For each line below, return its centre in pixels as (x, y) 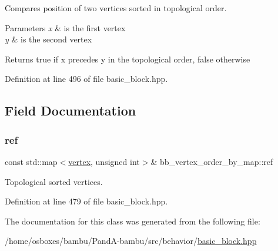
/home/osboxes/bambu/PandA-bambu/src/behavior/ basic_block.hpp (131, 241)
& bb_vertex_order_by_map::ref (212, 161)
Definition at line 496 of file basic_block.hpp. (86, 79)
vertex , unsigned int (104, 161)
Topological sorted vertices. (54, 181)
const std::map (31, 161)
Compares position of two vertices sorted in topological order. (116, 8)
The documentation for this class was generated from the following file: (133, 221)
